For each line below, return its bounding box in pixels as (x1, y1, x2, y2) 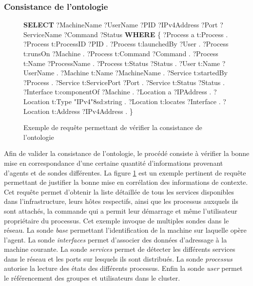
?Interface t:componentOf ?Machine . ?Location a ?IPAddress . (23, 87, 212, 97)
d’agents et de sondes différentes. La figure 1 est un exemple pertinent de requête (4, 167, 246, 177)
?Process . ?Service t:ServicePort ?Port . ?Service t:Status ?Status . (23, 77, 225, 87)
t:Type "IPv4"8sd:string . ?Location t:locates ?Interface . (52, 96, 221, 106)
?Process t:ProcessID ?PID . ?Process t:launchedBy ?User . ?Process (23, 39, 229, 49)
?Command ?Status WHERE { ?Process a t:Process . (64, 29, 228, 39)
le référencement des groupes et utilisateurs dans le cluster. (4, 273, 180, 283)
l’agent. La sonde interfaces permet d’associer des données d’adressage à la (4, 234, 227, 244)
